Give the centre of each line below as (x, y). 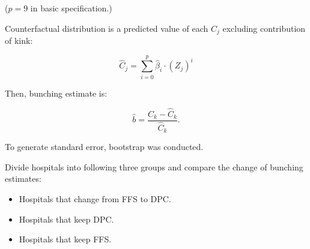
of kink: (19, 40)
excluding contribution (264, 28)
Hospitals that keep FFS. (65, 239)
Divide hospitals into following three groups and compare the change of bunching (154, 166)
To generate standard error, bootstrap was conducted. (104, 147)
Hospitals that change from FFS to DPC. (95, 198)
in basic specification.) (71, 8)
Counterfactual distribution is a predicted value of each (107, 28)
